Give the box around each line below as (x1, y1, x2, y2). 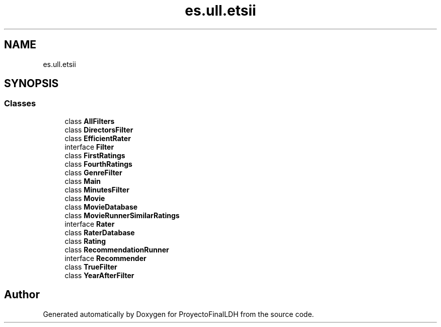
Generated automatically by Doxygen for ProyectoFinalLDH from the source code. (43, 309, 314, 318)
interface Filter (64, 142, 114, 151)
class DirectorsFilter (64, 125, 133, 134)
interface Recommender (64, 253, 146, 263)
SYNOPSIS (4, 77, 59, 90)
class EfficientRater (64, 134, 131, 143)
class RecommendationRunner (64, 245, 169, 254)
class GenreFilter (64, 168, 122, 177)
